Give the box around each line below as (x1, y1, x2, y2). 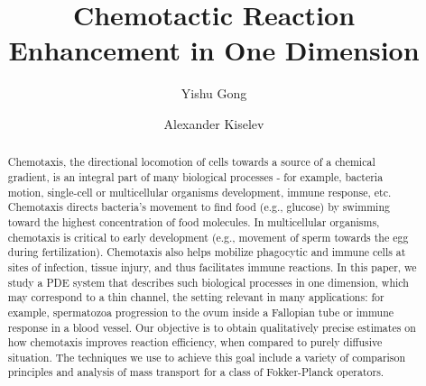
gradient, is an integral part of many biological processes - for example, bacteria (7, 169, 384, 184)
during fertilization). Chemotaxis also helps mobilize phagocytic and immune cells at (7, 244, 406, 260)
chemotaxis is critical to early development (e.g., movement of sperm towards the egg (7, 229, 409, 244)
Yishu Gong (181, 84, 247, 103)
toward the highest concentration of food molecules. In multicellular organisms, (7, 214, 380, 229)
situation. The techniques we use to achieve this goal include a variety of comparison (7, 349, 406, 364)
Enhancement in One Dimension (8, 32, 420, 69)
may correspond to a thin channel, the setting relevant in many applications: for (7, 289, 384, 305)
